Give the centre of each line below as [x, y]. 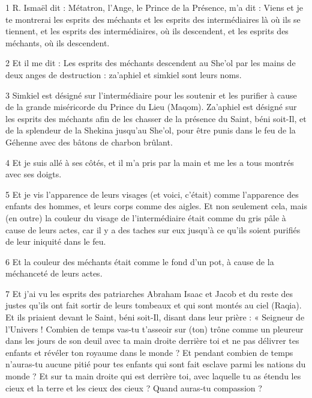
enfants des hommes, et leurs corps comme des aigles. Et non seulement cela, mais [156, 206]
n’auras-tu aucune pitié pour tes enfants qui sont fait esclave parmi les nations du [156, 364]
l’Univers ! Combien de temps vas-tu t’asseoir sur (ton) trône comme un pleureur [154, 329]
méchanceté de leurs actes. [54, 273]
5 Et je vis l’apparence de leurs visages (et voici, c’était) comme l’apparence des [152, 194]
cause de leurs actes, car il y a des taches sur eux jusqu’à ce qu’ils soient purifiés [153, 229]
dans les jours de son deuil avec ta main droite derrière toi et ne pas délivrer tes [152, 341]
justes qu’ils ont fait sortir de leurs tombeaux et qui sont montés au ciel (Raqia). [154, 305]
